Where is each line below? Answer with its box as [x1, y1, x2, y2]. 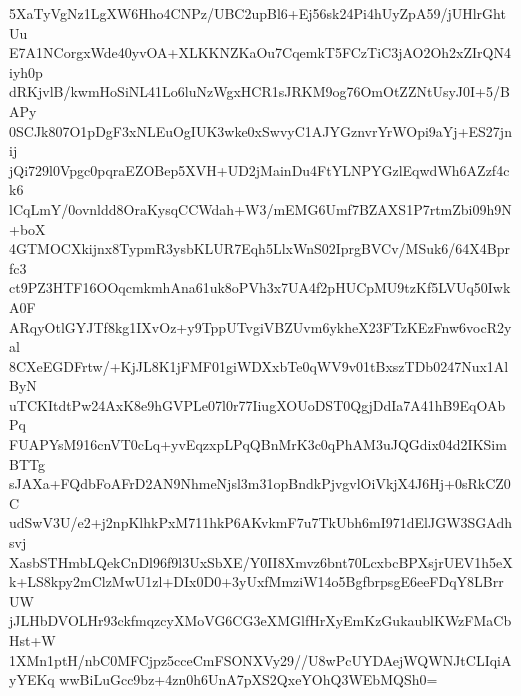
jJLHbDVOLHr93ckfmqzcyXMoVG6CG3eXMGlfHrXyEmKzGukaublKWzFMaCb [9, 610, 512, 631]
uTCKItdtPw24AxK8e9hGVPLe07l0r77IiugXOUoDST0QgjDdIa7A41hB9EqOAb [9, 394, 506, 415]
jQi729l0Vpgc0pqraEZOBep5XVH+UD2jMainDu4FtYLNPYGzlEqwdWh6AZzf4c [9, 159, 510, 180]
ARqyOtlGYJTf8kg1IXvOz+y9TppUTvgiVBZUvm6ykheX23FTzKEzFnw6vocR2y [9, 316, 512, 337]
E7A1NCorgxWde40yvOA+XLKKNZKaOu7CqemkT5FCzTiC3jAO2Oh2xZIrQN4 [9, 42, 511, 63]
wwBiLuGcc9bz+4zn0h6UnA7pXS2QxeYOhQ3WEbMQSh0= [59, 669, 438, 690]
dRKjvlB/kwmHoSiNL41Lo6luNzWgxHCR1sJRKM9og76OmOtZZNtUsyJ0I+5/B [9, 81, 510, 102]
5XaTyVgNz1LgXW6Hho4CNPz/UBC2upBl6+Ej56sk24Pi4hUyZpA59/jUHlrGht [9, 3, 506, 23]
